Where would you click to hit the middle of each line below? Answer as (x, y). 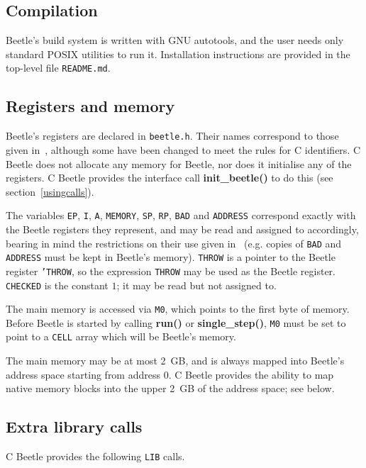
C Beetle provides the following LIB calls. (95, 456)
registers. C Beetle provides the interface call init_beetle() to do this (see (170, 178)
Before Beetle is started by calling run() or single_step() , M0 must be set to (176, 322)
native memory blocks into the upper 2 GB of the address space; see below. (170, 388)
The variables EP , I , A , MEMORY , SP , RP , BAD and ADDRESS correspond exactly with (181, 215)
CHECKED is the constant (57, 285)
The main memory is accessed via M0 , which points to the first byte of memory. (178, 309)
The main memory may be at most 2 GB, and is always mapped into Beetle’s (175, 361)
